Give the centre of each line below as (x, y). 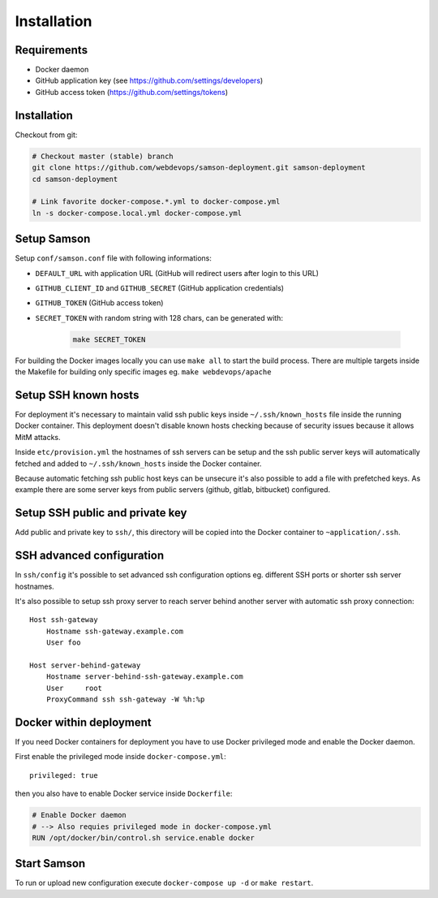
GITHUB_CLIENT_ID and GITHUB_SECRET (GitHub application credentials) (159, 287)
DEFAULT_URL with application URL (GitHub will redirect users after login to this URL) (177, 273)
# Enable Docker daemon (79, 815)
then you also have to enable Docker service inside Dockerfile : (124, 794)
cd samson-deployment (75, 179)
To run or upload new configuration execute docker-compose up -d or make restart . (164, 883)
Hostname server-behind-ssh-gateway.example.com (144, 677)
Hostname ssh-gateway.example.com (115, 631)
